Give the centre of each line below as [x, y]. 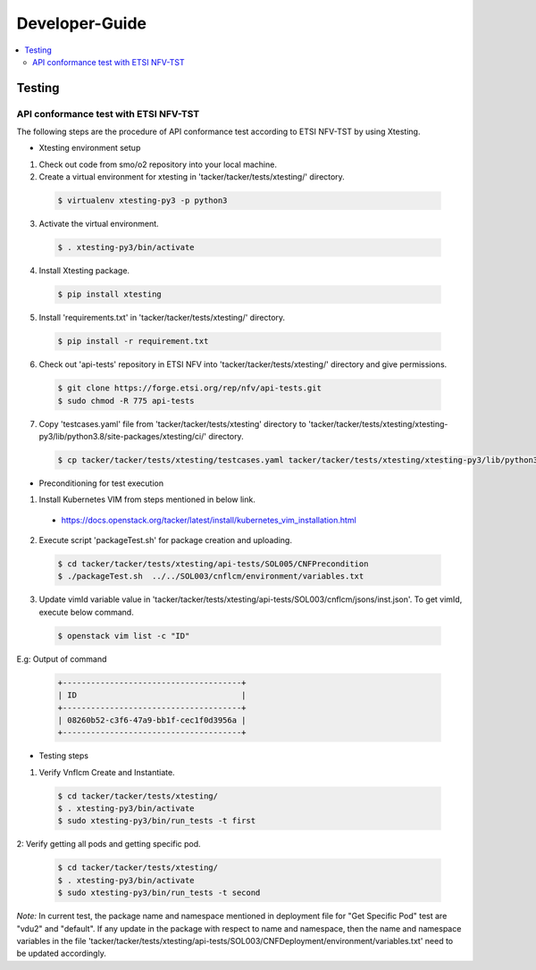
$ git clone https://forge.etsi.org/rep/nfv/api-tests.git [189, 388]
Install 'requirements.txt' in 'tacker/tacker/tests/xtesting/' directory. [162, 318]
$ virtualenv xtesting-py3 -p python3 [142, 201]
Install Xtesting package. [84, 271]
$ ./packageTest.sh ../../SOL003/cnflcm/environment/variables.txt [211, 577]
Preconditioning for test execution [101, 483]
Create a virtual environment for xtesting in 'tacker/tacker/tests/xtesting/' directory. [192, 177]
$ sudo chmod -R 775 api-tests [126, 401]
